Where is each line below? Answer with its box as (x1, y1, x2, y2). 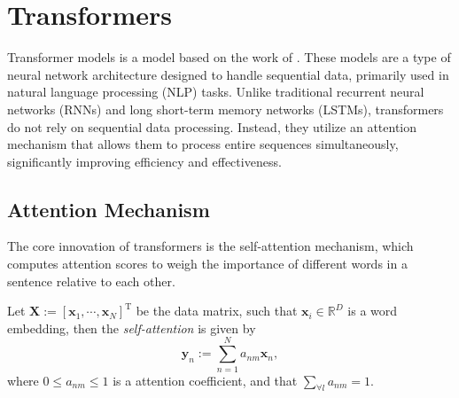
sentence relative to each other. (7, 271, 175, 290)
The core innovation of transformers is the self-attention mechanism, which (7, 237, 414, 255)
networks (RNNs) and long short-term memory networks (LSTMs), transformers (7, 99, 444, 118)
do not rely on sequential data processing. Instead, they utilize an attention (7, 117, 417, 136)
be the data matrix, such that (136, 301, 298, 320)
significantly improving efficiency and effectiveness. (7, 152, 282, 170)
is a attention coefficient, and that (113, 371, 298, 389)
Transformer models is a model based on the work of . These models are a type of (7, 48, 451, 66)
